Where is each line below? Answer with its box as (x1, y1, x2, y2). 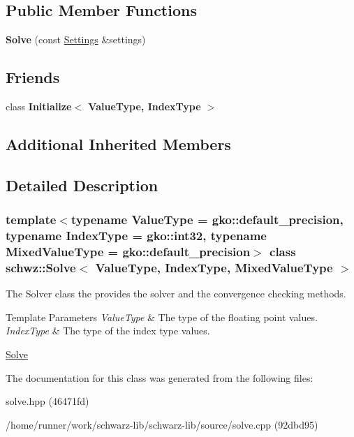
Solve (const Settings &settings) (6, 32, 146, 47)
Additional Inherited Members (6, 133, 231, 154)
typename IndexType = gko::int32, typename (6, 227, 267, 244)
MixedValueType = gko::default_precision (6, 242, 251, 260)
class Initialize (6, 99, 72, 113)
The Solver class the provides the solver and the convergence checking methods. (6, 286, 346, 301)
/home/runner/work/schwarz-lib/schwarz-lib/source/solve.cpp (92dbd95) (6, 417, 318, 431)
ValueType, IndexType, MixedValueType (95, 258, 333, 276)
